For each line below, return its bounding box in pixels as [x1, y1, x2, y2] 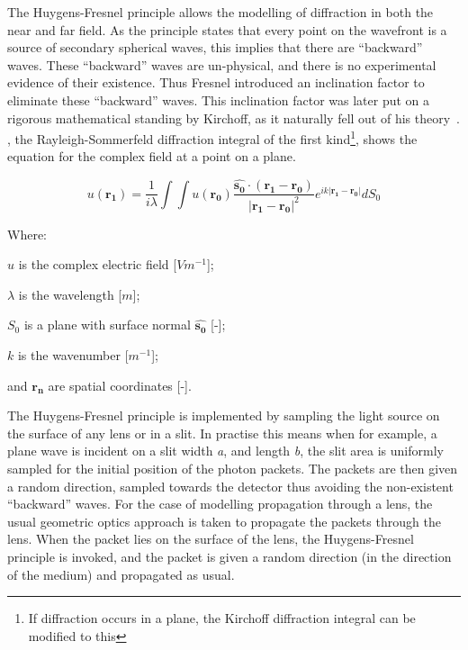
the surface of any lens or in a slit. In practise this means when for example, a [7, 423, 437, 442]
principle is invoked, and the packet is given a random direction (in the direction [7, 546, 452, 565]
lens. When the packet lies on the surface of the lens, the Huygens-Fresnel [7, 529, 414, 548]
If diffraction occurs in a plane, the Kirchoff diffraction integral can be [28, 609, 416, 627]
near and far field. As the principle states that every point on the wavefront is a [7, 20, 447, 39]
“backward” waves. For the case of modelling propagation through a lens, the [7, 494, 433, 513]
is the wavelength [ [18, 284, 122, 303]
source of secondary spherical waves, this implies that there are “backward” [7, 38, 423, 57]
